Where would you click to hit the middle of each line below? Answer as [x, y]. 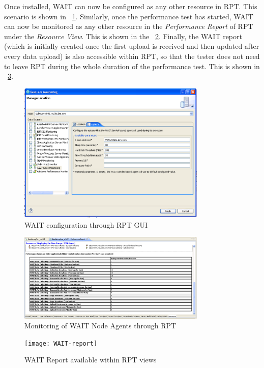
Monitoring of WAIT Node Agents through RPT [100, 326]
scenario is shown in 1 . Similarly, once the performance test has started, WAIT [129, 16]
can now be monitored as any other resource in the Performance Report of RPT [129, 26]
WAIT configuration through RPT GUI [86, 224]
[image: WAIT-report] [61, 343]
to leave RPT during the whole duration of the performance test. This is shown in [132, 66]
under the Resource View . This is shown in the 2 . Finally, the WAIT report [123, 36]
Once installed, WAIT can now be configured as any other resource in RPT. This [131, 6]
